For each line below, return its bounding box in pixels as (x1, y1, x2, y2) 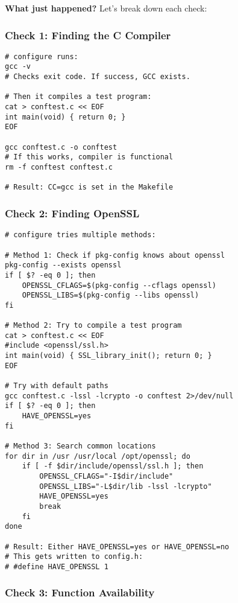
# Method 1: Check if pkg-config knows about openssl (5, 250, 225, 260)
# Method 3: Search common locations (5, 442, 156, 450)
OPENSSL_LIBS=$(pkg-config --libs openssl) (22, 291, 199, 300)
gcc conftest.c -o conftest (5, 142, 117, 152)
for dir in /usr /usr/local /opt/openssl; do (5, 451, 190, 461)
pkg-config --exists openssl (5, 261, 122, 270)
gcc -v (5, 62, 31, 71)
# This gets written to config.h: (5, 552, 143, 561)
